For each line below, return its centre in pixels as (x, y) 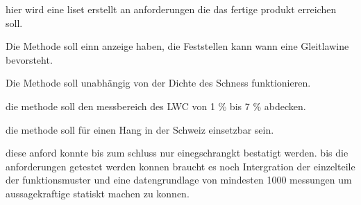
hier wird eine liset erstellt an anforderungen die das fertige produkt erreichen (171, 9)
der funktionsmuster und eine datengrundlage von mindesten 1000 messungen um (179, 180)
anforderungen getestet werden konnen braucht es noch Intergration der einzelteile (180, 166)
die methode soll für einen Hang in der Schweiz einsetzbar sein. (140, 129)
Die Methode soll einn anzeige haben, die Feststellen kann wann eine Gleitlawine (177, 46)
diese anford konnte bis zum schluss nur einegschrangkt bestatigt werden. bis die (177, 153)
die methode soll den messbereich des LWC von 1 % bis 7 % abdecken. (156, 106)
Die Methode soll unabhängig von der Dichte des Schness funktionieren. (158, 83)
